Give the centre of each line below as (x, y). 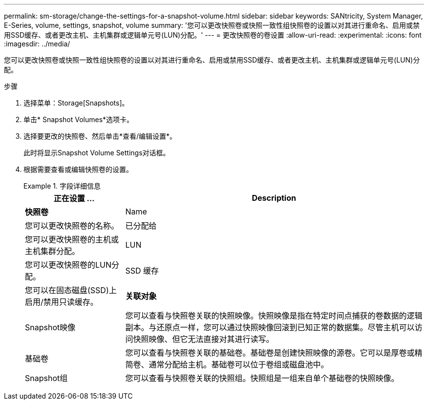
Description (274, 198)
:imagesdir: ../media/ (37, 44)
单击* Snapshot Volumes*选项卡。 (79, 119)
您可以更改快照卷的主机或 (72, 239)
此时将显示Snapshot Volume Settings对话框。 (97, 153)
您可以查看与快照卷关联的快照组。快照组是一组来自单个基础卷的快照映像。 (262, 378)
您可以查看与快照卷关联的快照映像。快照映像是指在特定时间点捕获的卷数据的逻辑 (274, 316)
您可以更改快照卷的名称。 (72, 226)
